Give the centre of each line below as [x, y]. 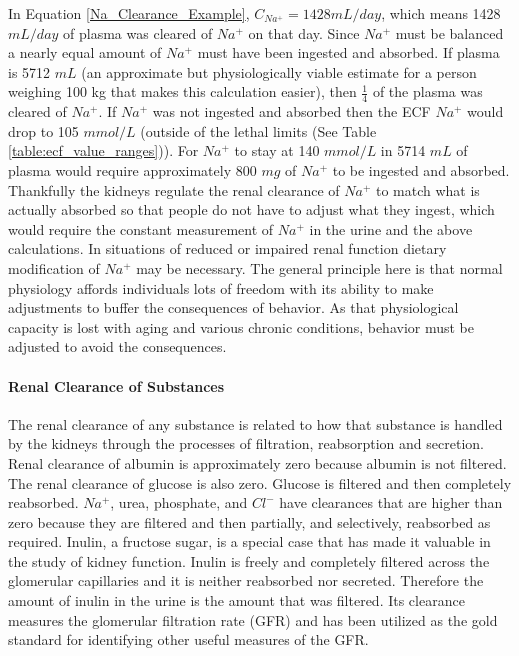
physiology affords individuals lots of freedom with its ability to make [221, 287]
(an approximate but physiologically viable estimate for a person [279, 71]
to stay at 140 [277, 150]
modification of [54, 267]
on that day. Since [304, 32]
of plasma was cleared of [138, 32]
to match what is [427, 189]
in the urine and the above [391, 228]
